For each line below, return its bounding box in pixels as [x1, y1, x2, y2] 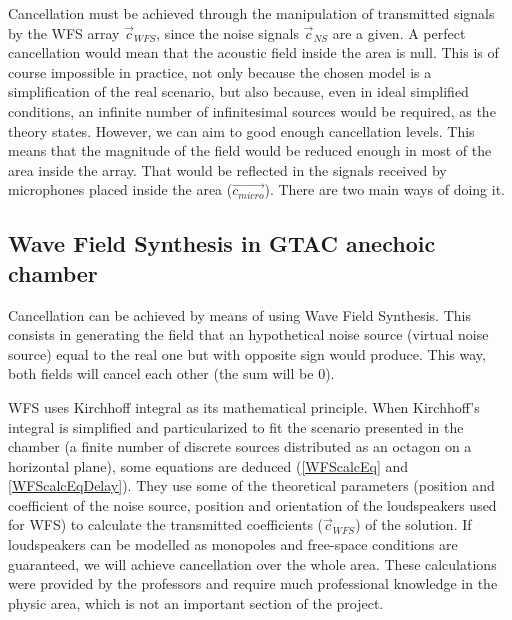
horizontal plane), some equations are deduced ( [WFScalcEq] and [8, 455, 409, 476]
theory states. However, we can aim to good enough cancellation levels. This [8, 120, 475, 141]
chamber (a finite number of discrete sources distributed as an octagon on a [8, 436, 472, 457]
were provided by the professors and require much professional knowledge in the [8, 573, 498, 594]
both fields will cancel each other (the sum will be [8, 363, 314, 384]
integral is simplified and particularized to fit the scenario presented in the [8, 416, 464, 437]
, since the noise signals [156, 22, 299, 43]
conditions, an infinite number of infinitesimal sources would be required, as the [8, 100, 496, 121]
